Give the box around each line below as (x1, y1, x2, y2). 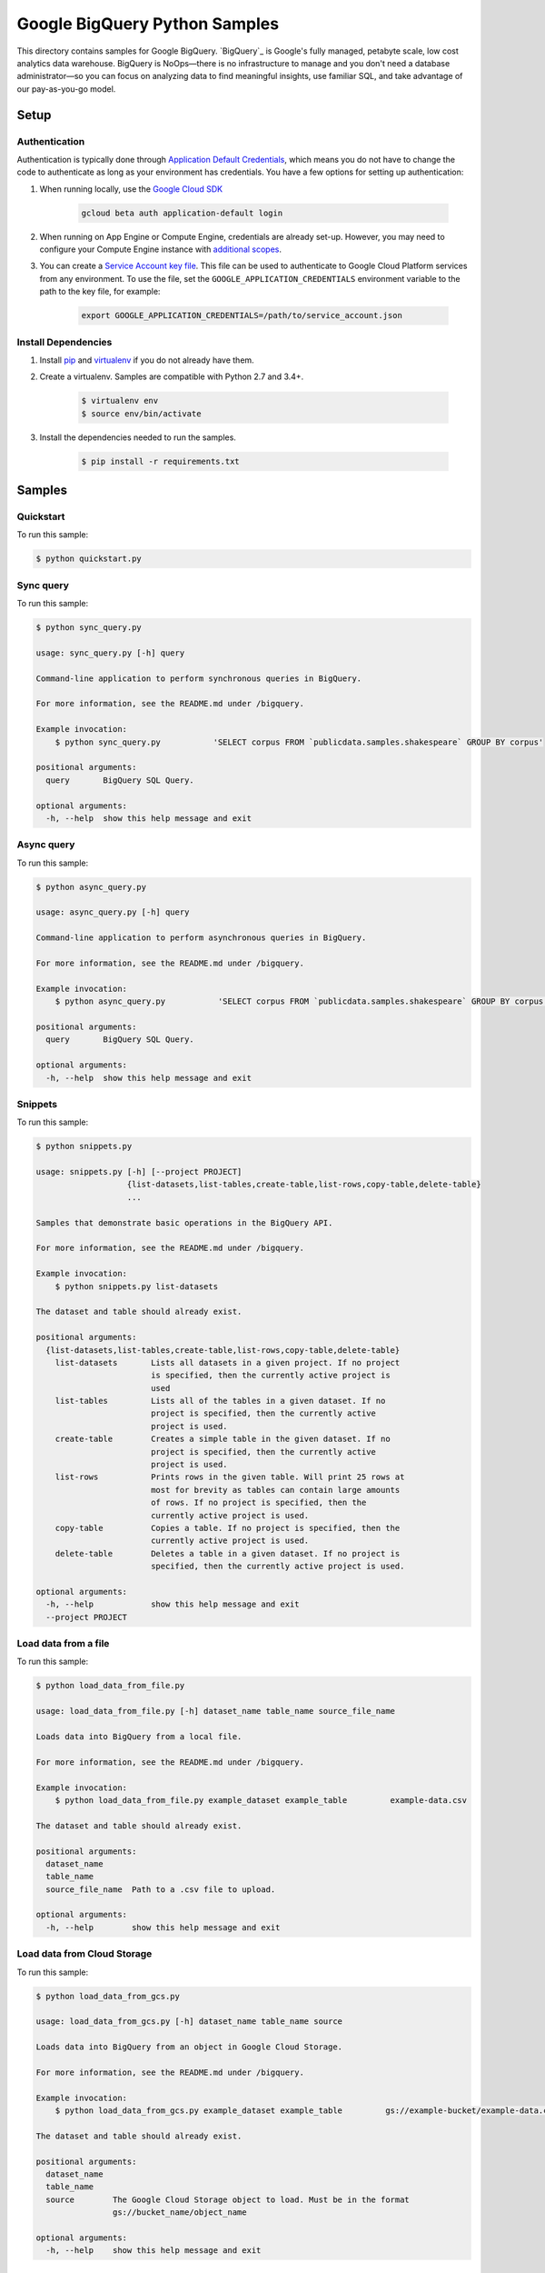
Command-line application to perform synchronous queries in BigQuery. (35, 673, 362, 684)
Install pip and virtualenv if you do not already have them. (39, 355, 254, 365)
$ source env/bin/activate (81, 408, 202, 418)
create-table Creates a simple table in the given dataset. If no (54, 1434, 391, 1445)
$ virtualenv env (81, 396, 159, 406)
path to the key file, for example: (39, 286, 161, 297)
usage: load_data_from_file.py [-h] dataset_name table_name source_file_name (35, 1706, 395, 1717)
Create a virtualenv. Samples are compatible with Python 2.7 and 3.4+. (39, 371, 304, 382)
